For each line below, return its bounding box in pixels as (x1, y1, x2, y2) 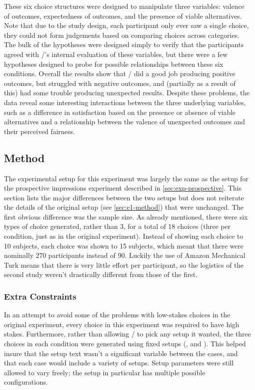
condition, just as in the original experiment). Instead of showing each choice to (4, 231, 243, 241)
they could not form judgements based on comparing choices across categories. (4, 29, 240, 40)
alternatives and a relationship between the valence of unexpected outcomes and (4, 116, 245, 127)
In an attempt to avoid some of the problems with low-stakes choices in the (4, 309, 230, 320)
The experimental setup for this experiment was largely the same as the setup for (4, 173, 249, 183)
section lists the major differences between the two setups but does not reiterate (4, 192, 244, 202)
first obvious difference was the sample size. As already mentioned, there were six (4, 211, 248, 222)
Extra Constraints (4, 290, 76, 302)
